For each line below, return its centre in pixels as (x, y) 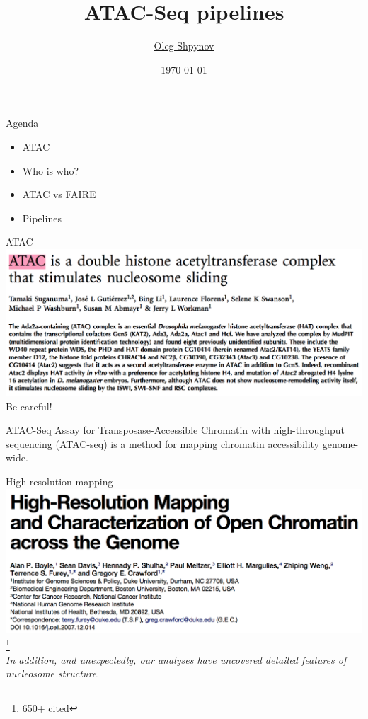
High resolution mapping (59, 482)
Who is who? (51, 170)
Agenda (22, 123)
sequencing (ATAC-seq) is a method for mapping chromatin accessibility (163, 443)
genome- (340, 443)
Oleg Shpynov (184, 46)
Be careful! (29, 406)
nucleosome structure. (53, 673)
